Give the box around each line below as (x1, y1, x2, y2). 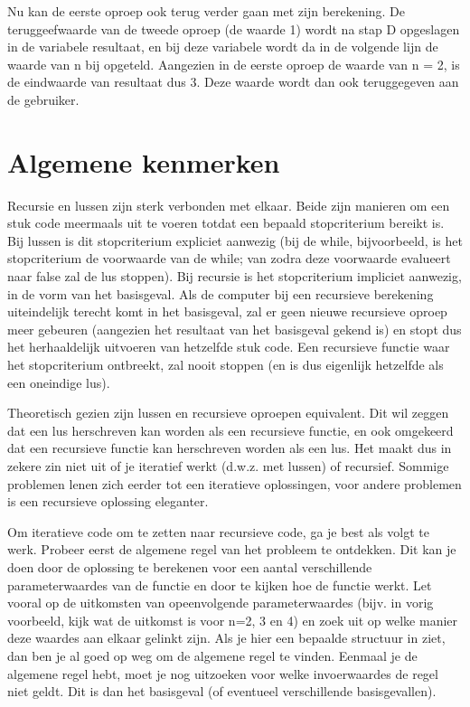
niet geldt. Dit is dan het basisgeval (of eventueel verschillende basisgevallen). (7, 682, 437, 701)
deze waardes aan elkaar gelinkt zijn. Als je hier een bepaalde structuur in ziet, (7, 628, 446, 647)
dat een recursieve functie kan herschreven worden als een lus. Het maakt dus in (7, 438, 452, 457)
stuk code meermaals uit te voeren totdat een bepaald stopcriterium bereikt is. (7, 213, 445, 232)
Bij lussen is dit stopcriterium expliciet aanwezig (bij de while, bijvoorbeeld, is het (7, 231, 463, 250)
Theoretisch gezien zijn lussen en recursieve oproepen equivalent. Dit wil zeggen (7, 403, 449, 422)
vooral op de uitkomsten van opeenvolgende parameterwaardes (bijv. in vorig (7, 593, 434, 612)
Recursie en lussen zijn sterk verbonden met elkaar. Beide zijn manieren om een (7, 195, 450, 214)
